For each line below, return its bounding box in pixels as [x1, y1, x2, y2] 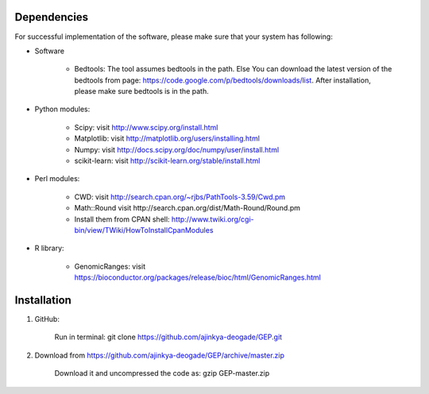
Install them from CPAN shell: [74, 214, 170, 224]
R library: [34, 243, 64, 253]
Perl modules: [34, 174, 80, 183]
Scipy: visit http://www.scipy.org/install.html [74, 122, 218, 132]
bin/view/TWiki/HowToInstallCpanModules [74, 225, 214, 234]
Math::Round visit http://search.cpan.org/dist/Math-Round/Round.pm [74, 203, 301, 213]
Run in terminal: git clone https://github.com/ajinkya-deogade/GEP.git [54, 332, 282, 342]
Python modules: [34, 104, 91, 114]
